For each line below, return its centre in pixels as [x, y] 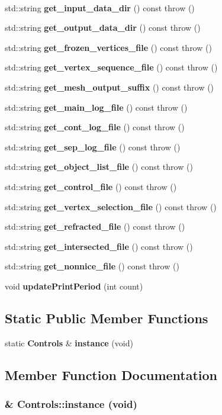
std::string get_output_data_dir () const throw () [103, 28]
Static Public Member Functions [107, 318]
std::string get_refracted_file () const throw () [95, 226]
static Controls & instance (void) [69, 342]
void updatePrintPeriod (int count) [74, 286]
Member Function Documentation [111, 374]
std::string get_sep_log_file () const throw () [93, 147]
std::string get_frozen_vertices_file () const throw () [108, 47]
